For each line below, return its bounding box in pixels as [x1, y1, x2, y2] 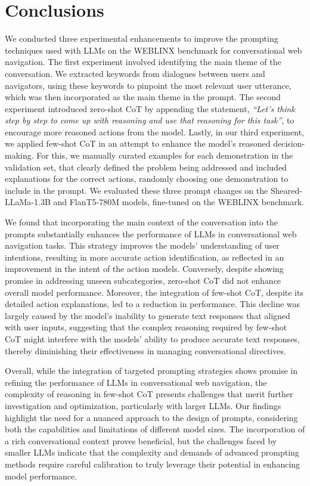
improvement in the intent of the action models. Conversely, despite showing [5, 262, 284, 275]
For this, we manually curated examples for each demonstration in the [36, 149, 293, 162]
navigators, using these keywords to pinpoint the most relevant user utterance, [5, 79, 292, 91]
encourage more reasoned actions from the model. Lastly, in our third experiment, [5, 125, 304, 138]
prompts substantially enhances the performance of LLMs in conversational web [5, 227, 297, 240]
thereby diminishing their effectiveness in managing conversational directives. [5, 344, 286, 357]
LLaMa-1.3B [5, 196, 51, 208]
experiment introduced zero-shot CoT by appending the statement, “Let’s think [5, 102, 295, 114]
